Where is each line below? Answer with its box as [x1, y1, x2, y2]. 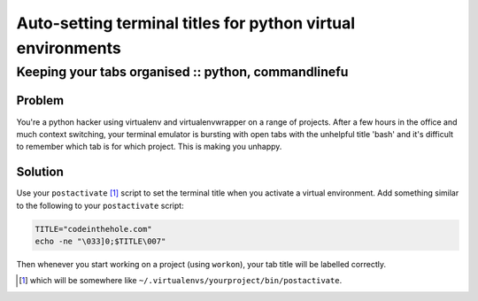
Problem [16, 93, 65, 108]
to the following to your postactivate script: [16, 200, 185, 211]
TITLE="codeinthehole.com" [35, 224, 152, 234]
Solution [16, 165, 64, 180]
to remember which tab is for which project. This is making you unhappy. [16, 142, 282, 152]
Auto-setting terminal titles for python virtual [16, 13, 356, 33]
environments [16, 38, 121, 58]
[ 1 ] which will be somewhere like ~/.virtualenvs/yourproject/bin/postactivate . [19, 275, 343, 286]
